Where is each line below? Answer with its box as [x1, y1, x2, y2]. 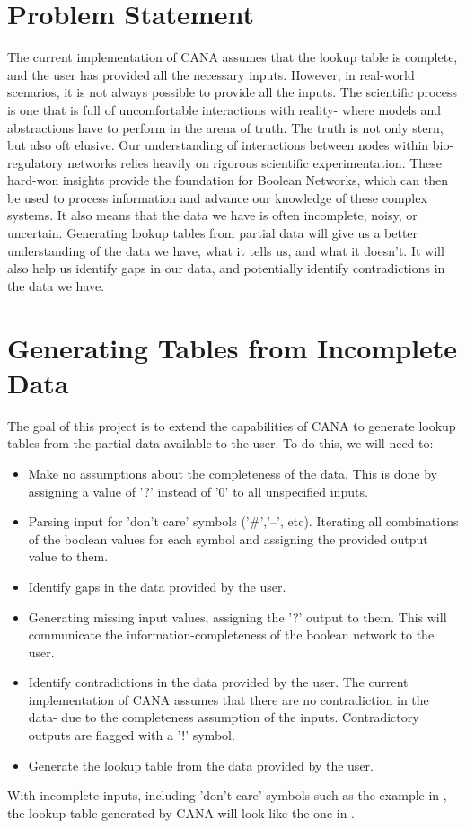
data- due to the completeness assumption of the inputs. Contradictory [28, 708, 419, 727]
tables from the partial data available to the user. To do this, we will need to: [7, 434, 434, 453]
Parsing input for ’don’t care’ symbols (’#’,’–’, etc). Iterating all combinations [28, 512, 459, 531]
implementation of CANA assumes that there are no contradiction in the [28, 690, 429, 709]
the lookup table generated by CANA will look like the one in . [7, 803, 355, 822]
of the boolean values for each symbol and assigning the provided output [28, 529, 428, 548]
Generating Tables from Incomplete [7, 329, 458, 366]
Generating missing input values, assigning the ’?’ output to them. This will [28, 607, 447, 626]
